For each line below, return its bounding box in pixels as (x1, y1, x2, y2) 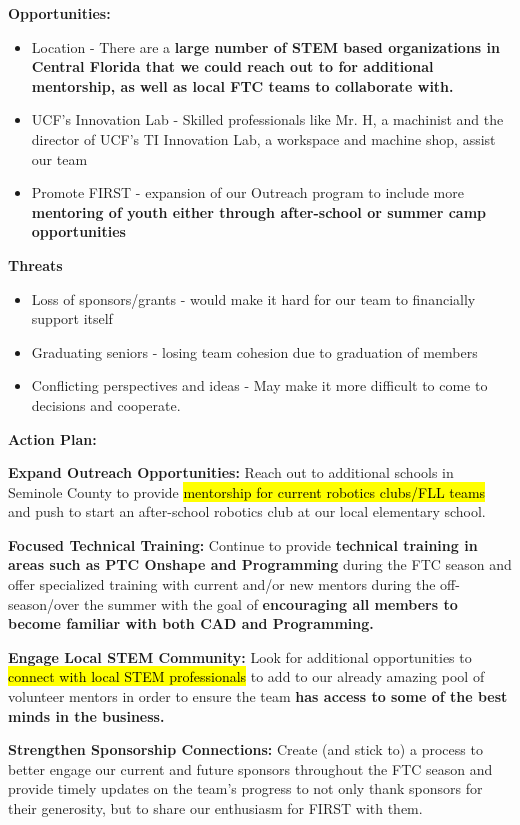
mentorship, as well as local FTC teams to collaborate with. (31, 75, 454, 96)
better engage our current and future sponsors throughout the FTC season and (8, 758, 493, 779)
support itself (31, 308, 113, 329)
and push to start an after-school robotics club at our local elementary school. (8, 501, 486, 522)
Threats (8, 254, 63, 275)
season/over (8, 593, 80, 614)
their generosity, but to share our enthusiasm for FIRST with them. (8, 798, 423, 818)
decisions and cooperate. (31, 394, 181, 415)
